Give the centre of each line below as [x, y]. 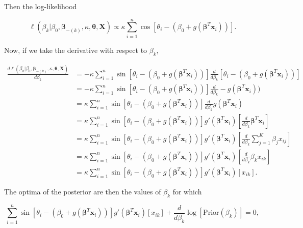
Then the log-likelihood [41, 6]
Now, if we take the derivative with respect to [76, 50]
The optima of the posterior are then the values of [83, 191]
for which [187, 191]
